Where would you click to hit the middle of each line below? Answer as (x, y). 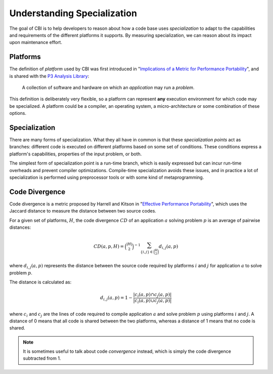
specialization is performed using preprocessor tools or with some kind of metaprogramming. (107, 178)
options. (18, 113)
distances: (20, 227)
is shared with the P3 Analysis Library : (49, 76)
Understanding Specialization (73, 13)
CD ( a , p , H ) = (109, 246)
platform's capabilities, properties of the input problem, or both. (76, 154)
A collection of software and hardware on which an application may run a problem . (108, 88)
